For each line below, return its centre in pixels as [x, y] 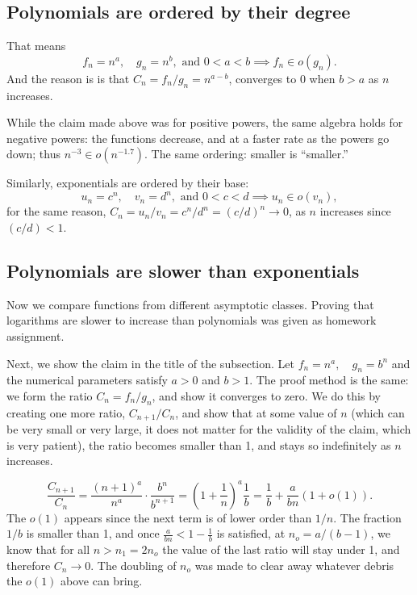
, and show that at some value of [256, 412]
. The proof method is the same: [329, 380]
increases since [355, 211]
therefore [29, 565]
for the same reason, [56, 211]
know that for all [48, 549]
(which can [378, 412]
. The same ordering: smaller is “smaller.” [246, 154]
